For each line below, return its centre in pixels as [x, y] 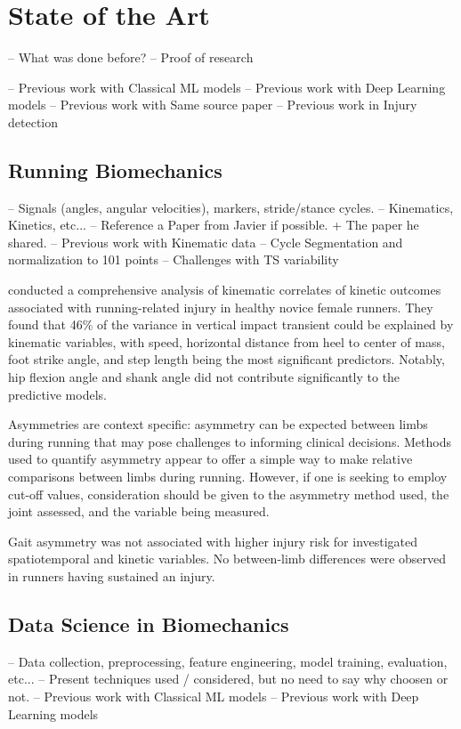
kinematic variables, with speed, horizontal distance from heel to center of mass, [226, 341]
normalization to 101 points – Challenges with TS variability [174, 259]
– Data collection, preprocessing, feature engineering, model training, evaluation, [228, 661]
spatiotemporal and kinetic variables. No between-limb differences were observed [227, 559]
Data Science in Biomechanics [149, 624]
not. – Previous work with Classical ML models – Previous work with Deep [214, 696]
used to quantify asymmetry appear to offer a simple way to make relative [210, 459]
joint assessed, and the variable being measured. [139, 511]
